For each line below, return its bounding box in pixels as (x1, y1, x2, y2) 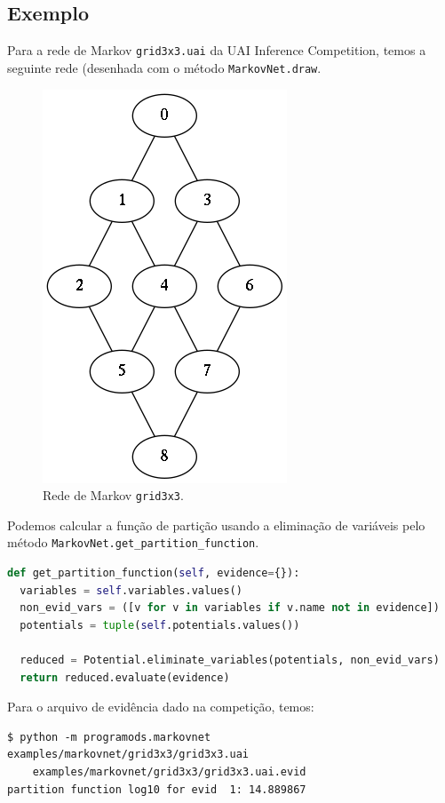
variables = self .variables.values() (20, 584, 242, 597)
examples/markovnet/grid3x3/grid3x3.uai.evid (32, 765, 306, 778)
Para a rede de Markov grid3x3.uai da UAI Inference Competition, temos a (7, 41, 426, 60)
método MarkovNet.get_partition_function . (7, 533, 259, 552)
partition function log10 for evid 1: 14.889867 (7, 783, 306, 796)
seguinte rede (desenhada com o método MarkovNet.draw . (7, 58, 322, 76)
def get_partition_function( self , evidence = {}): (7, 567, 300, 580)
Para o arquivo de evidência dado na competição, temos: (7, 697, 314, 716)
